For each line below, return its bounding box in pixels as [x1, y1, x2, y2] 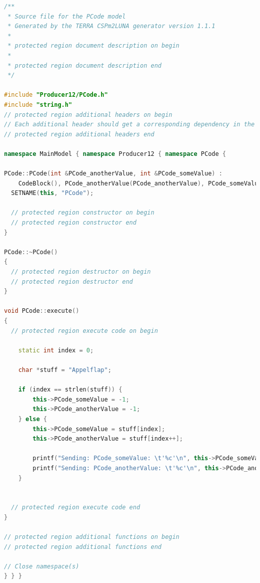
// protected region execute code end [11, 504, 140, 511]
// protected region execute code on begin [11, 327, 158, 334]
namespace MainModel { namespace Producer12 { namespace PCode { [4, 150, 226, 157]
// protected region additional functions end [4, 543, 161, 550]
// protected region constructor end [11, 219, 136, 227]
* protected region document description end [7, 62, 161, 69]
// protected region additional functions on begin [4, 533, 179, 541]
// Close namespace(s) [4, 562, 79, 570]
